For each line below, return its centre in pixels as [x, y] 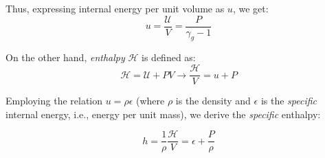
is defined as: [169, 57]
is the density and [213, 101]
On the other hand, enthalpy [65, 57]
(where [150, 101]
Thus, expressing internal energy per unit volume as [115, 8]
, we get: [250, 8]
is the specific [289, 101]
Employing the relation [54, 101]
